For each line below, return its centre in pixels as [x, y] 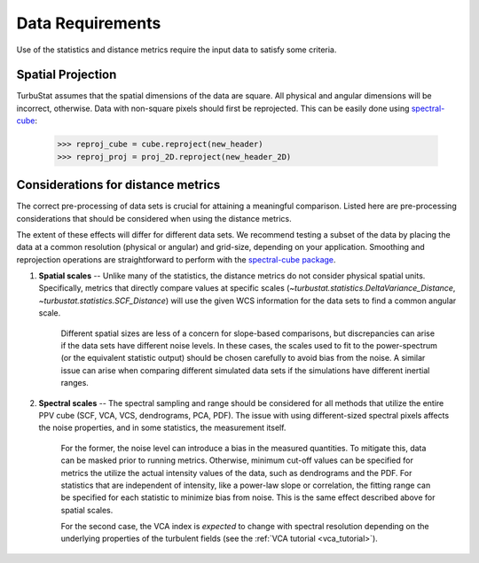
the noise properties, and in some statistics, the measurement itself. [162, 428]
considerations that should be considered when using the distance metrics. [154, 218]
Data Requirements [89, 23]
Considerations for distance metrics [118, 185]
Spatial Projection [67, 75]
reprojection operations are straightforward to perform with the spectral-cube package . [176, 259]
